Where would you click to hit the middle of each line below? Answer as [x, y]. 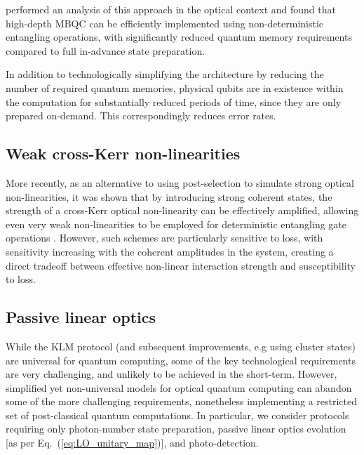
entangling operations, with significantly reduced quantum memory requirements [179, 37]
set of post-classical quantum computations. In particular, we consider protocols [177, 415]
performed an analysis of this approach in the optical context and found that [171, 9]
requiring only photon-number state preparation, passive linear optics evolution [176, 429]
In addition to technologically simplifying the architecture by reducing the [165, 74]
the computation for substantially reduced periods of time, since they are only [174, 101]
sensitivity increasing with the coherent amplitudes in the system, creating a [170, 251]
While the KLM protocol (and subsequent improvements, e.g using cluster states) [181, 346]
